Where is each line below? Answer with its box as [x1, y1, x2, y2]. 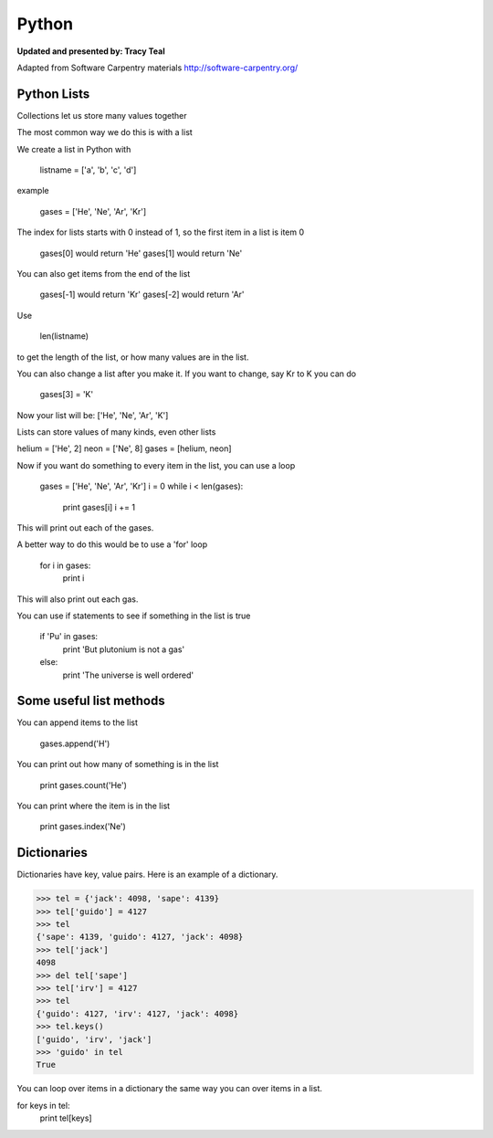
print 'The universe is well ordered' [62, 669, 194, 680]
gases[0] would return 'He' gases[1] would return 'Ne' [39, 248, 243, 258]
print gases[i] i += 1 [62, 501, 136, 512]
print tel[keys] [39, 1112, 92, 1123]
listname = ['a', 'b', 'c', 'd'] [39, 164, 137, 175]
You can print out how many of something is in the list [16, 759, 219, 770]
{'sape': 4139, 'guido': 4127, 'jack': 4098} [36, 932, 244, 943]
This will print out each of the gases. [16, 522, 154, 533]
